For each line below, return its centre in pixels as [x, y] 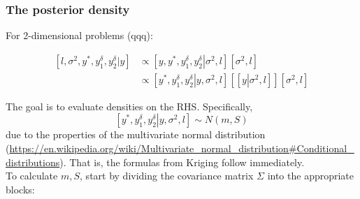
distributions [33, 162]
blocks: [20, 189]
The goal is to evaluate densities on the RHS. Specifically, [129, 106]
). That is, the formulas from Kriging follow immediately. [182, 162]
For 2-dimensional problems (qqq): [79, 35]
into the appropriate [311, 176]
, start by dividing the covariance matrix [167, 176]
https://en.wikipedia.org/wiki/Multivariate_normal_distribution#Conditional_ [182, 148]
